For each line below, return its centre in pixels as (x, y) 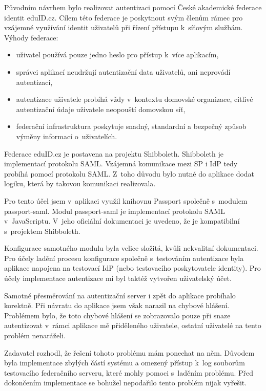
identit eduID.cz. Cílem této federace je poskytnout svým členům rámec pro (124, 17)
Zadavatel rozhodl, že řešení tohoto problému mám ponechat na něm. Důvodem (129, 352)
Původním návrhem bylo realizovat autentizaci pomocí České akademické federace (133, 7)
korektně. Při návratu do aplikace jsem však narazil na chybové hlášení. (117, 305)
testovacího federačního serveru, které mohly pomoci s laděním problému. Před (129, 372)
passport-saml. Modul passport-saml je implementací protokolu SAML (115, 211)
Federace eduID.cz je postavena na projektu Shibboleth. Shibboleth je (114, 153)
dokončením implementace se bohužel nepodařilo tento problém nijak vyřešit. (126, 383)
